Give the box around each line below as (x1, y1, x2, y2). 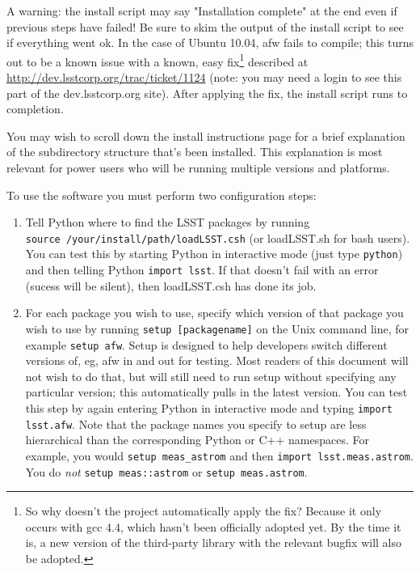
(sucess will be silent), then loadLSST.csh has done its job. (25, 277, 317, 294)
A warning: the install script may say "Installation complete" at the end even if (6, 2, 397, 19)
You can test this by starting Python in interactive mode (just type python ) (25, 245, 403, 262)
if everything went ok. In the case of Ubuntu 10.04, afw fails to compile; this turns (6, 34, 414, 51)
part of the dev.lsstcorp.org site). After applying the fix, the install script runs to (6, 84, 408, 101)
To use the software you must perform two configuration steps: (6, 186, 317, 203)
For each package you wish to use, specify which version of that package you (25, 304, 404, 321)
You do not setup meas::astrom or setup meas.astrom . (25, 463, 308, 480)
